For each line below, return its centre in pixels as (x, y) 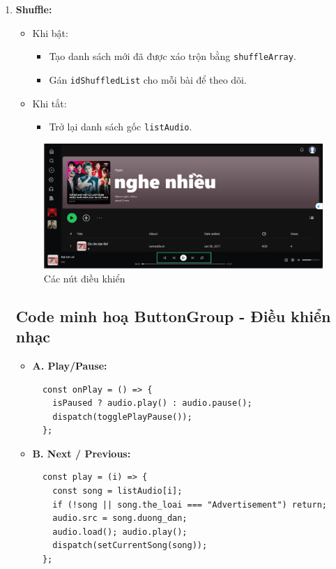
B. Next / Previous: (82, 453)
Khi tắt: (49, 103)
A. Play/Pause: (70, 365)
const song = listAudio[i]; (117, 491)
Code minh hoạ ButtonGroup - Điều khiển (173, 316)
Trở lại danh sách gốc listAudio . (121, 127)
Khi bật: (50, 32)
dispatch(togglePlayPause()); (122, 417)
